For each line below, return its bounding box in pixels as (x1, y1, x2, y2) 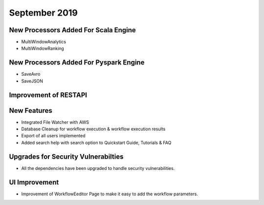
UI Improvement (9, 178, 59, 186)
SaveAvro (21, 71, 41, 77)
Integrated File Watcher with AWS (21, 119, 89, 125)
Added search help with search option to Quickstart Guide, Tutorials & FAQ (21, 140, 172, 145)
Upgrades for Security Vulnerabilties (9, 152, 124, 161)
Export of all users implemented (21, 133, 86, 139)
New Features (9, 106, 52, 115)
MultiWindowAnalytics (21, 39, 66, 45)
